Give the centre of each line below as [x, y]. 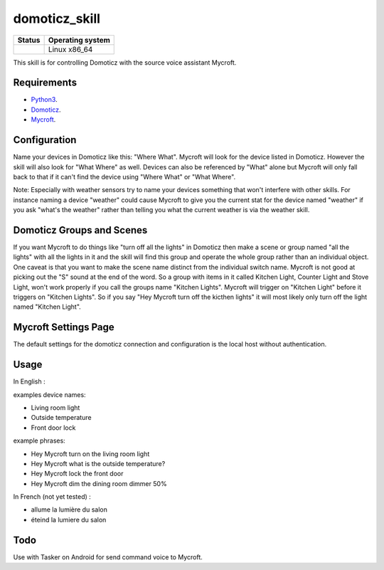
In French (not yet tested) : [52, 497]
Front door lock [53, 428]
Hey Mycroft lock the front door [77, 474]
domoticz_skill [57, 19]
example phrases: [39, 440]
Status [29, 40]
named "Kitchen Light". [47, 307]
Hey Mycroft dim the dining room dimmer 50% [99, 483]
